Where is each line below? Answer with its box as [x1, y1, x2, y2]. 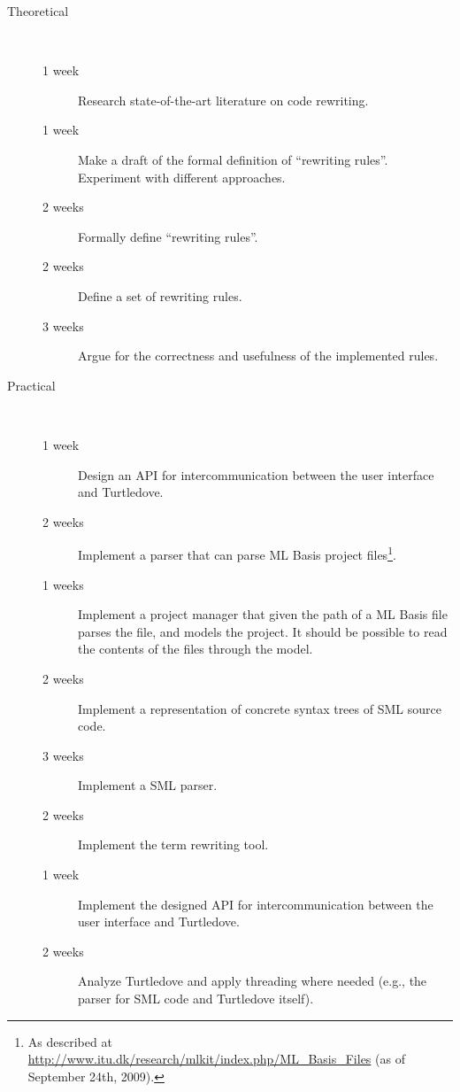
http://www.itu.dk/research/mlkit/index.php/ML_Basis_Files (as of [27, 1049, 405, 1068]
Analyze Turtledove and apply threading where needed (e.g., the [78, 972, 427, 990]
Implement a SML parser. [78, 776, 218, 794]
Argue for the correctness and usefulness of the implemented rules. [78, 346, 439, 365]
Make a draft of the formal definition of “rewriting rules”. [78, 150, 388, 168]
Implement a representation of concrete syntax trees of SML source [78, 699, 441, 717]
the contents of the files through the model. [78, 639, 313, 658]
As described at [27, 1032, 112, 1050]
